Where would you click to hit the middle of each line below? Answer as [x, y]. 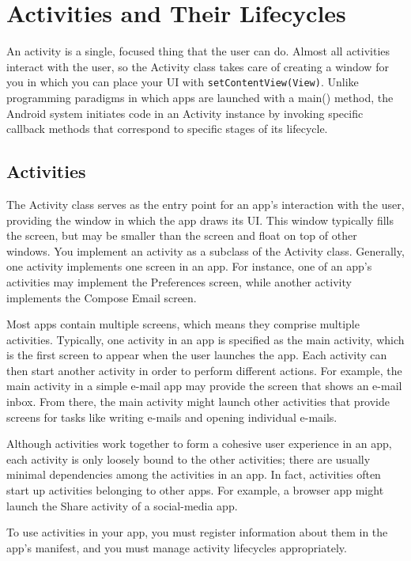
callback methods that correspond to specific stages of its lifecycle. [167, 129]
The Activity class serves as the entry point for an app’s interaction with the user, [205, 204]
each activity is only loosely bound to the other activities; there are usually [189, 459]
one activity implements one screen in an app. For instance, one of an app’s [189, 266]
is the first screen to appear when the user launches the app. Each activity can [197, 355]
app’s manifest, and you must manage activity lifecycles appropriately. [177, 547]
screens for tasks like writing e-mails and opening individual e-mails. [172, 417]
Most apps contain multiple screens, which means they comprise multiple [183, 324]
